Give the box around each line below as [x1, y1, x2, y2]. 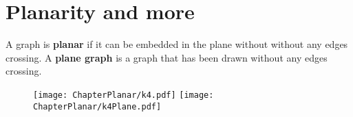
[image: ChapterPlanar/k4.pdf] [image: [33, 90, 214, 100]
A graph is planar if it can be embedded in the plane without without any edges [6, 37, 348, 51]
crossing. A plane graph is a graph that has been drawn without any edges [6, 50, 328, 64]
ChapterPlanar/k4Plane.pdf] [33, 101, 162, 112]
